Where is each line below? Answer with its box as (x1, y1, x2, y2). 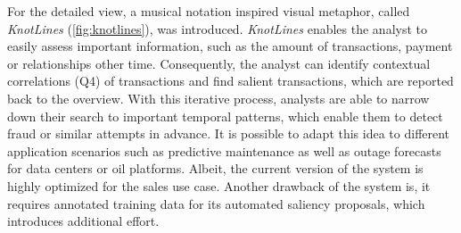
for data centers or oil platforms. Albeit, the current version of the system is (7, 159, 424, 178)
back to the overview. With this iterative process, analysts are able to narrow (7, 88, 430, 107)
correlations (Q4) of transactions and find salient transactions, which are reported (7, 71, 454, 90)
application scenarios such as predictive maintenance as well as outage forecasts (7, 141, 441, 160)
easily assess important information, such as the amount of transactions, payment (7, 37, 453, 55)
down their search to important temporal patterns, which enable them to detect (7, 106, 443, 125)
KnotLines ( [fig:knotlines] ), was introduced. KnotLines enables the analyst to (7, 19, 428, 37)
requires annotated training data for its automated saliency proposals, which (7, 194, 425, 212)
